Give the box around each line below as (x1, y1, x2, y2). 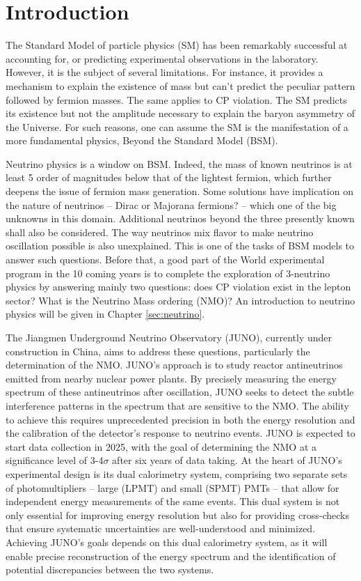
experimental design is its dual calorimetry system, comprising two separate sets (6, 466, 348, 481)
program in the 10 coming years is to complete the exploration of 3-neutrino (6, 265, 330, 280)
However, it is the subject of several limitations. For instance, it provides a (6, 65, 323, 79)
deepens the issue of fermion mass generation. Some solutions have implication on (6, 184, 353, 199)
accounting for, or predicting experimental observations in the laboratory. (6, 51, 319, 65)
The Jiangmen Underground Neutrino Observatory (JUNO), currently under (6, 330, 332, 344)
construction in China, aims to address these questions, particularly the (6, 343, 310, 358)
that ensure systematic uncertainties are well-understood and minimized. (6, 521, 316, 536)
